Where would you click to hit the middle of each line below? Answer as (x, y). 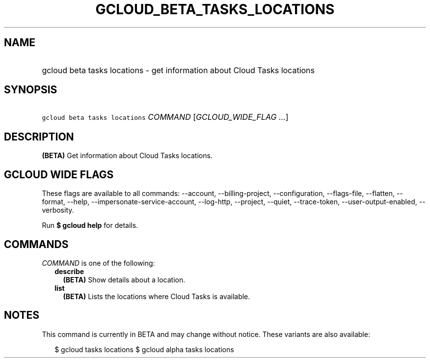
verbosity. (58, 210)
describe (69, 271)
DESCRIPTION (39, 137)
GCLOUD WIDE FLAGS (59, 174)
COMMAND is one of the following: (98, 263)
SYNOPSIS (31, 90)
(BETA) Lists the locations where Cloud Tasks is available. (157, 296)
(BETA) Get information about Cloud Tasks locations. (127, 156)
